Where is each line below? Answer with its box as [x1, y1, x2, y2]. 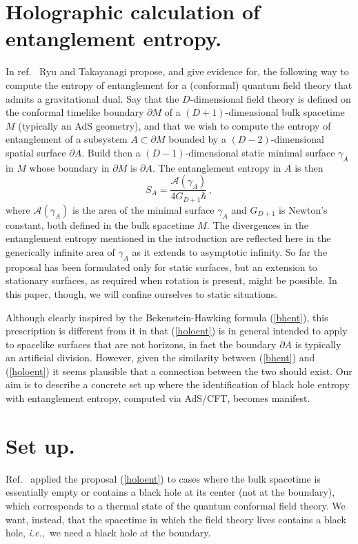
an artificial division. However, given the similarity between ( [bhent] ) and [6, 350, 315, 365]
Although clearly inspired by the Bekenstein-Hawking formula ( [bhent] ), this [6, 310, 328, 324]
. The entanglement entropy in [152, 160, 281, 174]
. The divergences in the [206, 217, 308, 232]
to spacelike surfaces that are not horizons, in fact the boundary [6, 336, 277, 351]
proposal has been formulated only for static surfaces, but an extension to [6, 259, 317, 274]
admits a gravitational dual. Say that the [6, 91, 179, 105]
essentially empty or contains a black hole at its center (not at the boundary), [6, 485, 335, 499]
